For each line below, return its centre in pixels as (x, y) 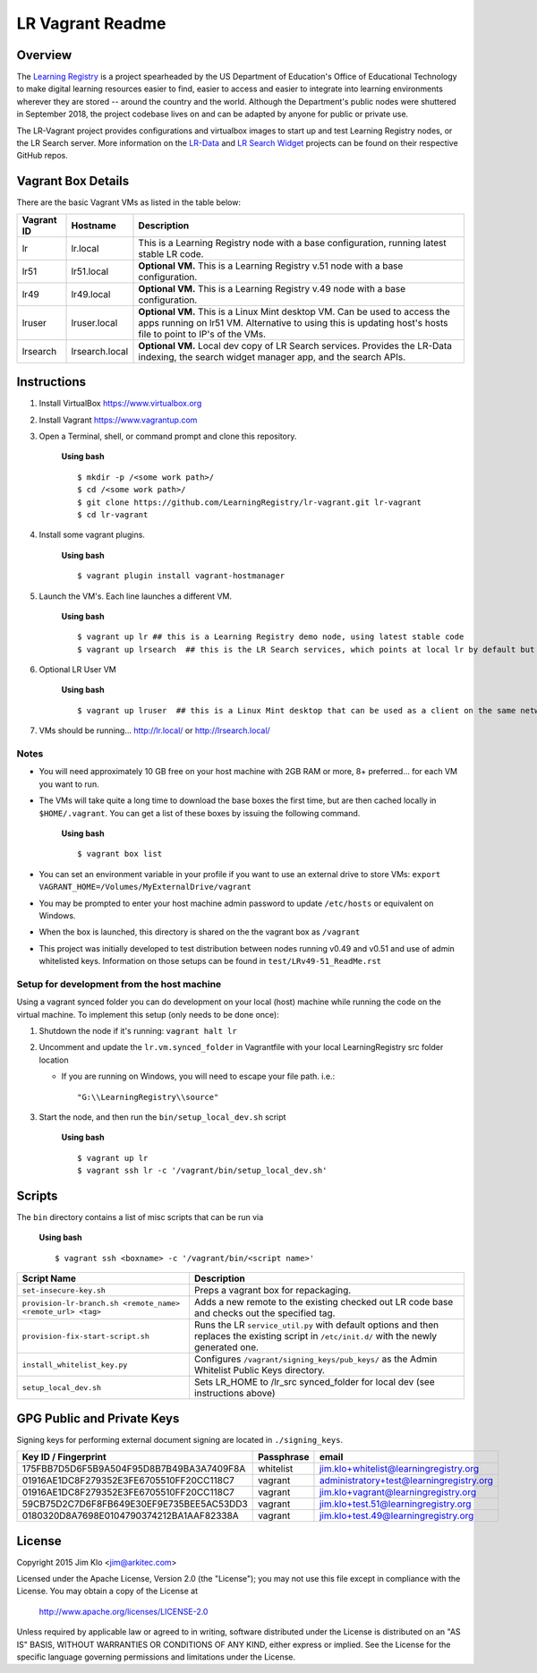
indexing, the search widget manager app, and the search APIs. (272, 356)
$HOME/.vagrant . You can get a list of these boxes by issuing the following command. (200, 813)
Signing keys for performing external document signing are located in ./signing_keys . (180, 1439)
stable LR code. (171, 253)
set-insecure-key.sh (64, 1290)
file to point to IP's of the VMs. (202, 334)
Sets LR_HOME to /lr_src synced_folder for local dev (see (314, 1382)
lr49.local (91, 294)
